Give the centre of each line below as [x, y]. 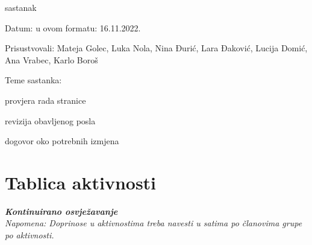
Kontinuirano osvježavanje [61, 211]
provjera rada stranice [45, 100]
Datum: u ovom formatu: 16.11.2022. [73, 27]
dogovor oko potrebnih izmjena [62, 141]
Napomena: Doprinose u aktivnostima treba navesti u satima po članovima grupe [154, 223]
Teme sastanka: [33, 80]
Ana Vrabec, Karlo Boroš [51, 59]
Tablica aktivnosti [81, 182]
